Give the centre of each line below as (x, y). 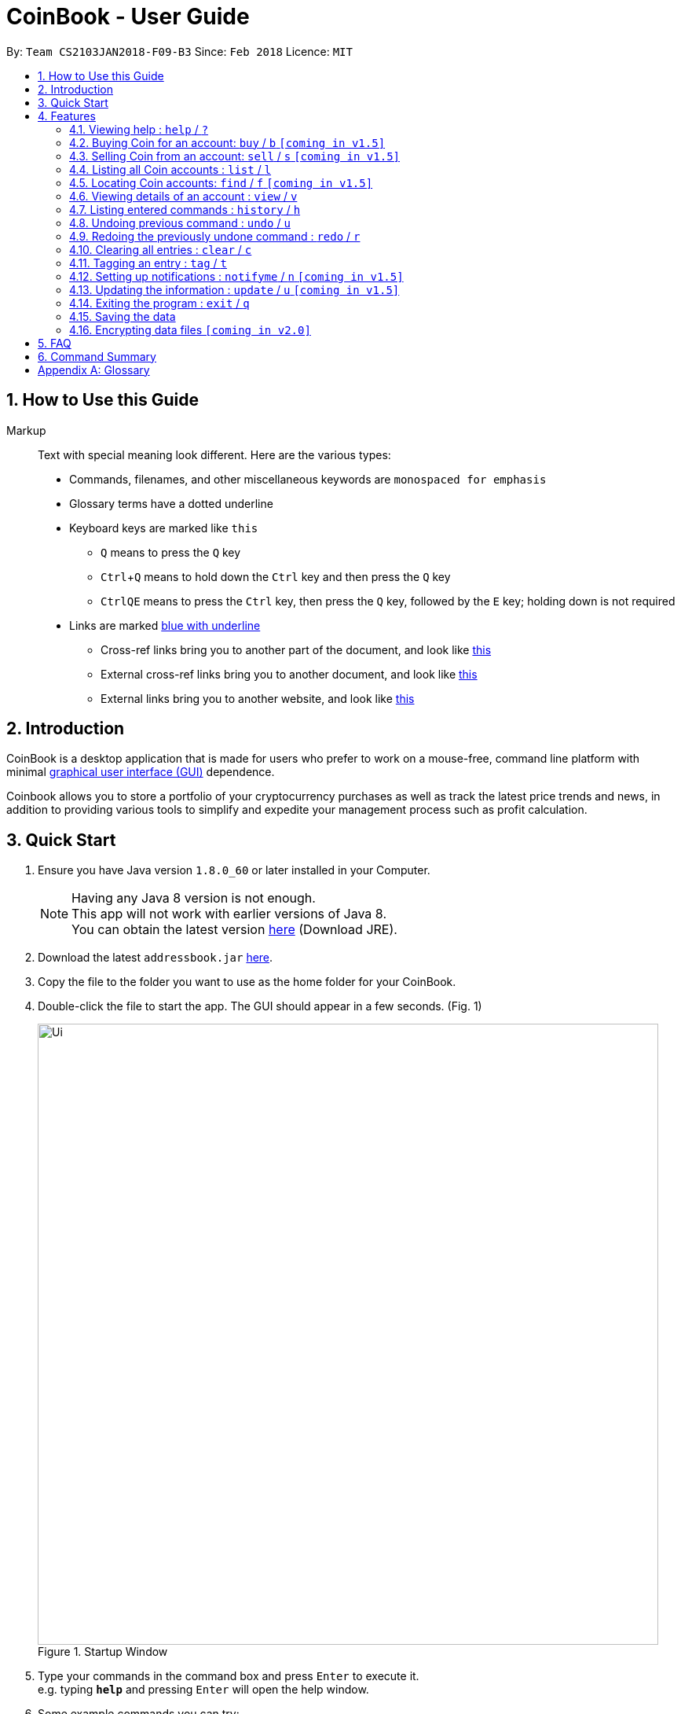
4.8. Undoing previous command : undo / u (180, 223)
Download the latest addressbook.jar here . (156, 958)
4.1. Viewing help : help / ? (139, 129)
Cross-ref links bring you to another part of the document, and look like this (296, 649)
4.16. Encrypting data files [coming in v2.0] (190, 329)
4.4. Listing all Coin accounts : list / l (170, 169)
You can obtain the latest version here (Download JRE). (234, 930)
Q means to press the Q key (171, 552)
